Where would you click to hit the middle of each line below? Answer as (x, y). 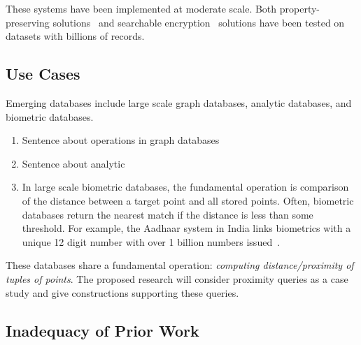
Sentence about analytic (73, 163)
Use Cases (43, 74)
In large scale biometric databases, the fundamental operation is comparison (185, 187)
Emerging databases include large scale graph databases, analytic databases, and (179, 102)
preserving (28, 22)
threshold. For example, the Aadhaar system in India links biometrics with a (186, 228)
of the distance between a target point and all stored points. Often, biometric (188, 200)
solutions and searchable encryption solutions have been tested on (199, 22)
